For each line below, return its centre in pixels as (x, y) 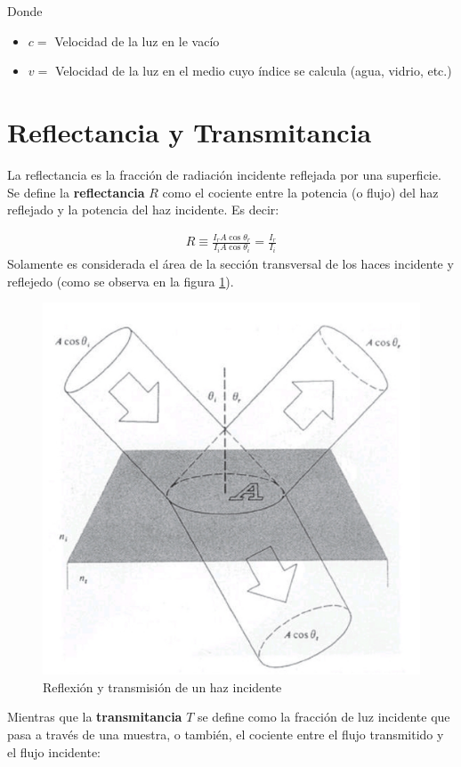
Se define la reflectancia (76, 192)
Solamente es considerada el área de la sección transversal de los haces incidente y (230, 263)
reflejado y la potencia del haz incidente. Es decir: (143, 210)
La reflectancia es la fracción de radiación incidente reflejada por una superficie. (224, 174)
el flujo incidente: (54, 751)
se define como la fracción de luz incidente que (324, 717)
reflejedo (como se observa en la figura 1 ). (121, 281)
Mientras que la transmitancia (95, 717)
